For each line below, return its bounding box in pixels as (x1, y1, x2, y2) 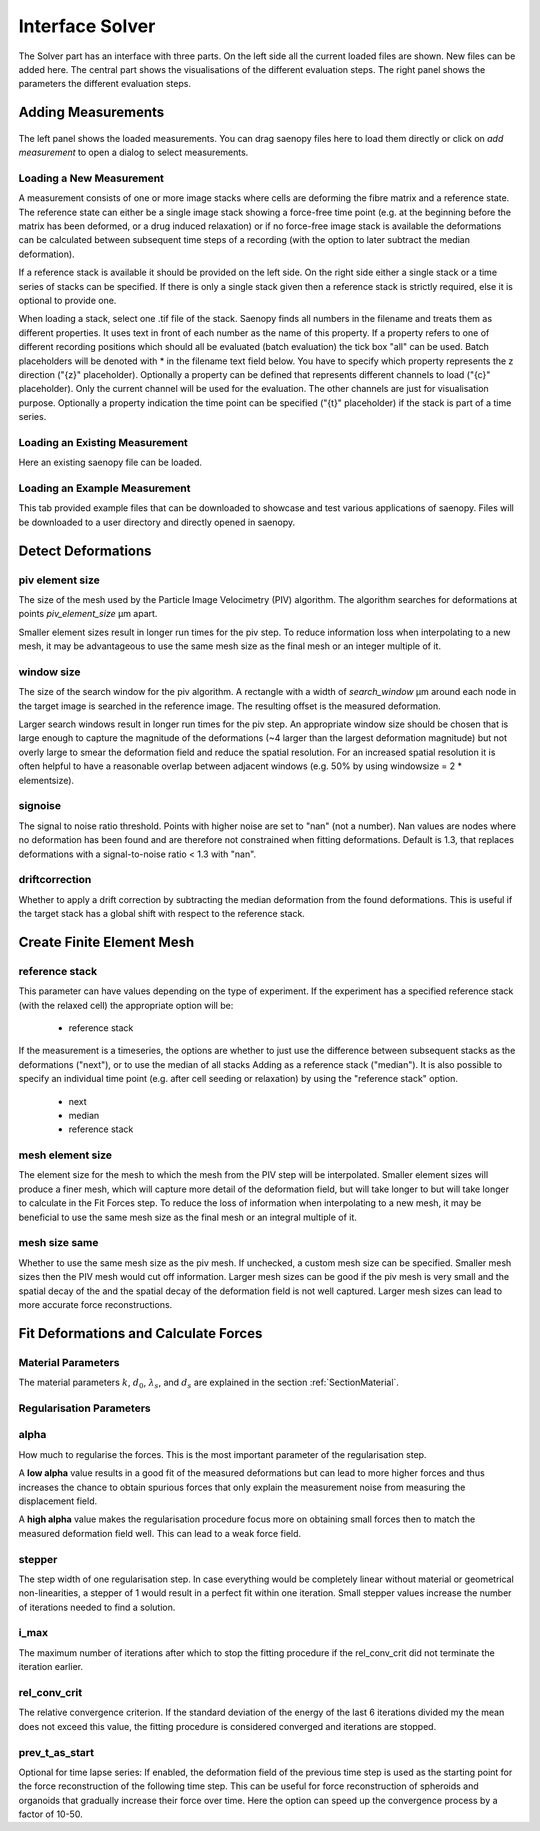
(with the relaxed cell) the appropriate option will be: (18, 999, 234, 1011)
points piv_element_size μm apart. (18, 608, 158, 620)
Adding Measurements (18, 104, 165, 121)
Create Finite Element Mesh (18, 933, 195, 950)
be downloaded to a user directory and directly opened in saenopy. (18, 516, 296, 528)
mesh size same (18, 1236, 99, 1250)
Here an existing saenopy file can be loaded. (18, 456, 203, 469)
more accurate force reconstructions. (18, 1298, 173, 1310)
